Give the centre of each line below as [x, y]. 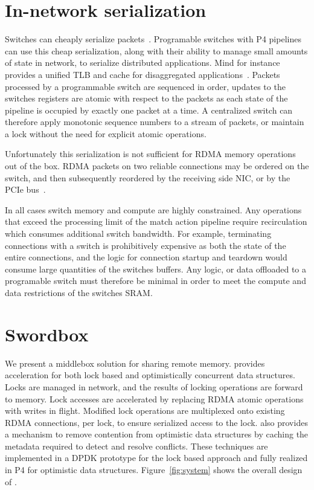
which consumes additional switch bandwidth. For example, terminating [138, 234]
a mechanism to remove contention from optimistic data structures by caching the [157, 434]
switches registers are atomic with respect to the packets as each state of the [146, 98]
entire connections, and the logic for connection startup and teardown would [146, 257]
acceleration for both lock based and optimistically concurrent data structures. [150, 375]
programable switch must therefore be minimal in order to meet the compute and [155, 281]
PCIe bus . [25, 189]
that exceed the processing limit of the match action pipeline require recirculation [156, 221]
